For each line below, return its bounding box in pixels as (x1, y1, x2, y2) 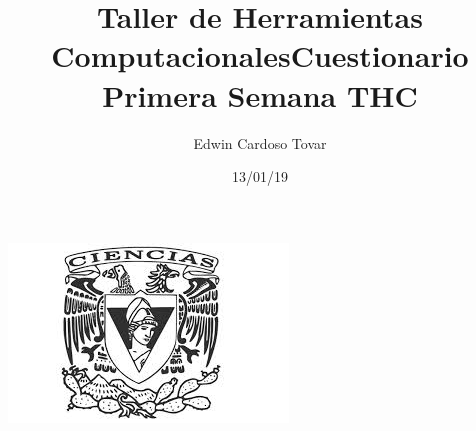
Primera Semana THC (102, 74, 418, 115)
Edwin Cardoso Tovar (193, 132, 327, 153)
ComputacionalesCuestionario (51, 35, 469, 76)
